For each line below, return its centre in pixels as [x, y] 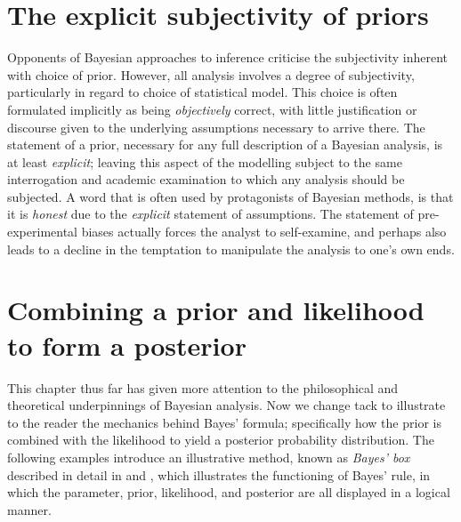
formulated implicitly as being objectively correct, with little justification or [212, 109]
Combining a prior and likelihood [216, 310]
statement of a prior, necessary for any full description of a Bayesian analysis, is [225, 145]
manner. [29, 509]
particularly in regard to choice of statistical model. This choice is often [202, 92]
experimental [42, 232]
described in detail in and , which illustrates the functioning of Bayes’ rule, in [219, 474]
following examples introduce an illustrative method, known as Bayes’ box [209, 457]
